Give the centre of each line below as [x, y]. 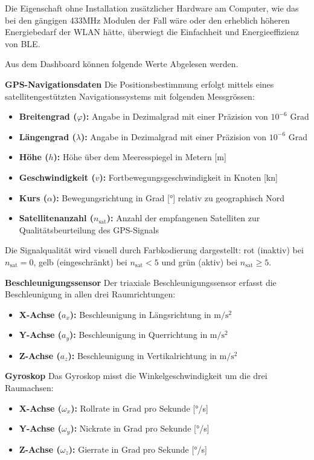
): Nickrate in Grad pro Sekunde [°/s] [140, 428]
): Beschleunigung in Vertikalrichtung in [142, 355]
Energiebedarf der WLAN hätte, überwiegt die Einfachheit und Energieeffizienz [152, 32]
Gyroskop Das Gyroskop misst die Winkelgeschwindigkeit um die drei [136, 376]
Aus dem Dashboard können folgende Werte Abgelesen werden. [122, 64]
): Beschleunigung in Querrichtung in [139, 335]
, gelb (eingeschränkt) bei [80, 261]
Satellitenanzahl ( [56, 218]
